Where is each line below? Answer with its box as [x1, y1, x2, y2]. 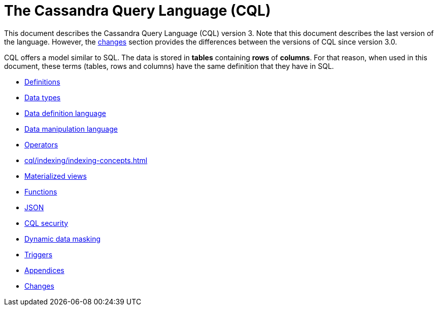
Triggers [24, 250, 53, 259]
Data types [24, 93, 61, 102]
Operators [24, 140, 58, 149]
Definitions [24, 77, 60, 86]
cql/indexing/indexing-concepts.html [24, 156, 148, 165]
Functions [24, 187, 57, 196]
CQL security [24, 218, 69, 227]
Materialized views [24, 171, 87, 180]
